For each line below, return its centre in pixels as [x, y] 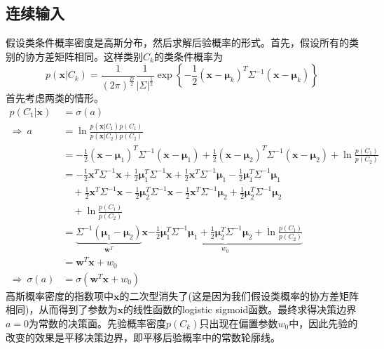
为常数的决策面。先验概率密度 [98, 323]
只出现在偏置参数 [239, 323]
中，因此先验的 [323, 323]
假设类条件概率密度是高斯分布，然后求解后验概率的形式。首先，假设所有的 [177, 42]
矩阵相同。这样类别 [98, 56]
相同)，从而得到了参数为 [62, 309]
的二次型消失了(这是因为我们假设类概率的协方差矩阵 [239, 295]
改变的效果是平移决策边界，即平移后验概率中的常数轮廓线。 [143, 337]
